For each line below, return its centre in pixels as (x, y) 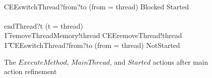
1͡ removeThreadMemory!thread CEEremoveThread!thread (93, 35)
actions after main (180, 61)
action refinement (31, 71)
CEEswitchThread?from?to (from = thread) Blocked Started (97, 6)
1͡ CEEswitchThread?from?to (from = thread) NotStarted (92, 45)
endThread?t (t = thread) (44, 25)
